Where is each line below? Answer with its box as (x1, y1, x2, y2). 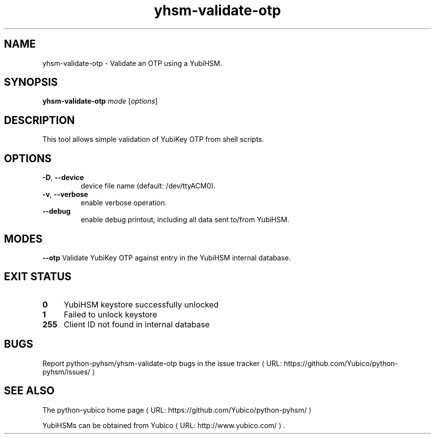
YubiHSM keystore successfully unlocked (64, 299, 219, 310)
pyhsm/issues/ (42, 367, 90, 376)
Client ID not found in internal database (64, 319, 210, 329)
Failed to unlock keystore (64, 309, 157, 319)
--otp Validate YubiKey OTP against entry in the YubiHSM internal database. (42, 253, 291, 262)
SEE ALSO (4, 384, 55, 397)
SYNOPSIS (4, 76, 58, 89)
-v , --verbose (42, 190, 88, 199)
